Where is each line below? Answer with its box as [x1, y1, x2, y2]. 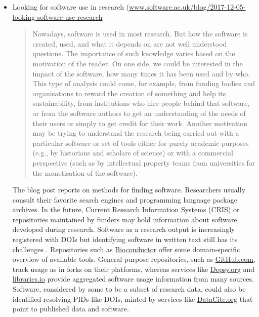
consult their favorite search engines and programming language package [12, 194, 237, 205]
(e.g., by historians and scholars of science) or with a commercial [32, 147, 233, 158]
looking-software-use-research [12, 11, 103, 22]
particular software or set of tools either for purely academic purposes [32, 137, 249, 148]
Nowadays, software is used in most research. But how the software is [32, 28, 248, 39]
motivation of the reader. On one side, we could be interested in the [32, 58, 243, 68]
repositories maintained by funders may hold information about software [12, 214, 237, 224]
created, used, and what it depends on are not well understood [32, 38, 227, 49]
